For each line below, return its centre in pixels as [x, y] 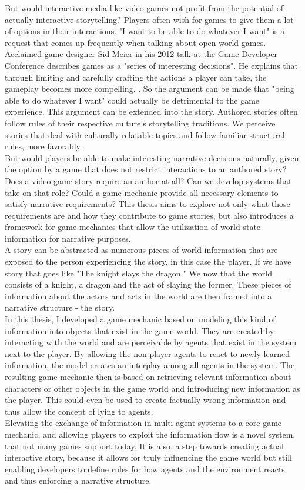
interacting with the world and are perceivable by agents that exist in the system [151, 342]
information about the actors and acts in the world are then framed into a [138, 296]
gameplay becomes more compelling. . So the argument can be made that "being [150, 89]
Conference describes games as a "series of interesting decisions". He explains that [151, 65]
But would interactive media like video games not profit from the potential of [144, 8]
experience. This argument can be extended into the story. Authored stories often [151, 111]
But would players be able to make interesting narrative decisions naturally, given [152, 157]
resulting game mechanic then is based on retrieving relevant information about [148, 376]
